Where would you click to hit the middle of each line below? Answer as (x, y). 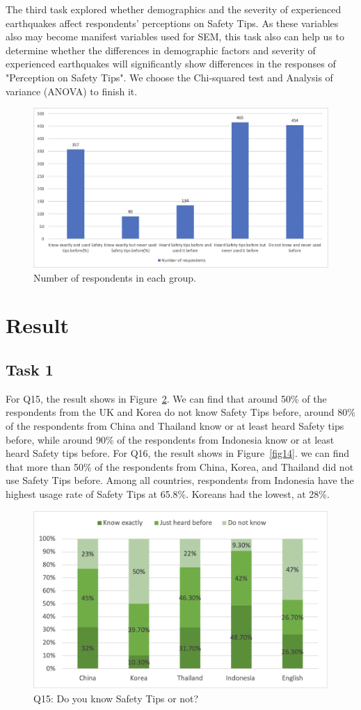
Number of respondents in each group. (115, 277)
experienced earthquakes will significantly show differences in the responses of (171, 64)
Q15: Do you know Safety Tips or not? (116, 699)
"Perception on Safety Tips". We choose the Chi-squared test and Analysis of (169, 77)
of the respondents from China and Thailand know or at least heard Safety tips (175, 425)
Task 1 (30, 369)
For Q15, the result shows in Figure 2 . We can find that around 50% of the (166, 398)
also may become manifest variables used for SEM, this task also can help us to (175, 37)
